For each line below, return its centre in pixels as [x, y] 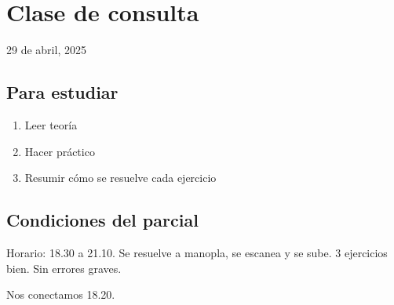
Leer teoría [51, 124]
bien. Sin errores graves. [64, 268]
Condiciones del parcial [102, 220]
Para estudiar [62, 92]
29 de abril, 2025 [46, 50]
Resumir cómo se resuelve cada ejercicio [120, 178]
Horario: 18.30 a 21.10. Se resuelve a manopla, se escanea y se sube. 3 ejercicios [197, 252]
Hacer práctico [60, 151]
